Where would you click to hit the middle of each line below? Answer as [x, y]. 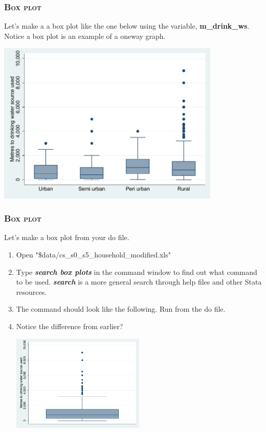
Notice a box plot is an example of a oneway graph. [85, 36]
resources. [31, 291]
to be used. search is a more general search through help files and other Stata [139, 282]
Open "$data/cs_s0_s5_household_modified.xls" [93, 255]
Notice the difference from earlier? [70, 326]
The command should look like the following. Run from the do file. [121, 309]
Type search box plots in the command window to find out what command [137, 272]
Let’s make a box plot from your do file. [67, 237]
